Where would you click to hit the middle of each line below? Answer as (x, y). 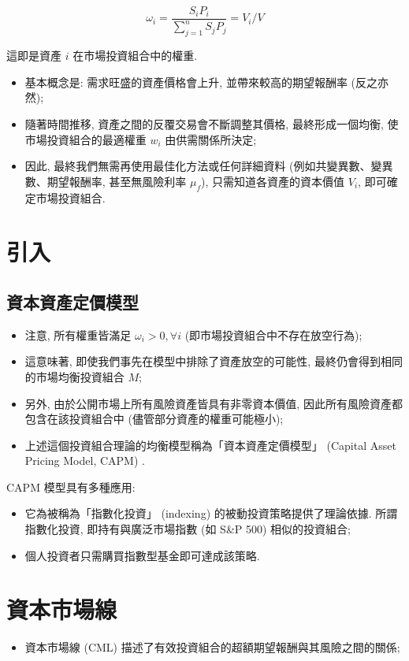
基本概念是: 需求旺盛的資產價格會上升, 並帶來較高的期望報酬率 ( (190, 82)
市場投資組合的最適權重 (86, 139)
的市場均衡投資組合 (74, 376)
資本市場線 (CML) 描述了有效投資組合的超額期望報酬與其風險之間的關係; (212, 647)
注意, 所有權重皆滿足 (78, 334)
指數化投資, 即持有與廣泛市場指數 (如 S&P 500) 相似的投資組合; (188, 529)
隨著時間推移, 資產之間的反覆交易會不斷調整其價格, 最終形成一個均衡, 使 (212, 123)
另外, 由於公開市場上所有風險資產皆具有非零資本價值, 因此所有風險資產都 (214, 403)
